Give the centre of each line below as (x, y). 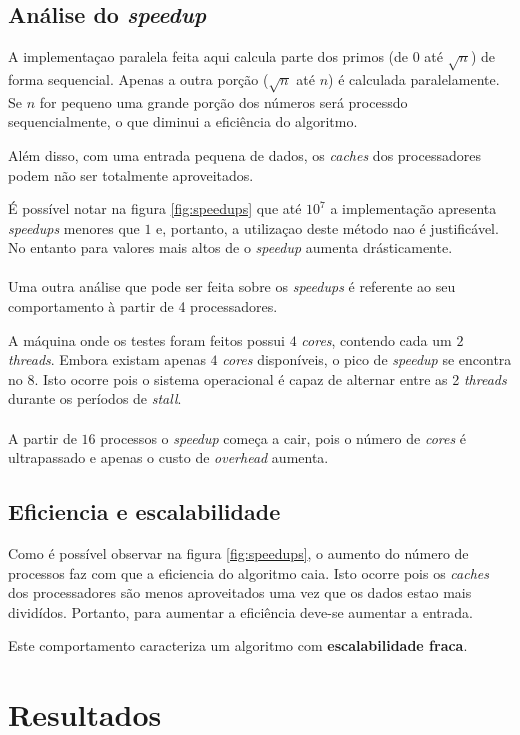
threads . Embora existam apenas (107, 359)
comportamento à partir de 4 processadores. (143, 306)
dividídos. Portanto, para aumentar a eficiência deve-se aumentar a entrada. (240, 611)
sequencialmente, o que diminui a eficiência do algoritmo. (183, 121)
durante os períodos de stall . (95, 398)
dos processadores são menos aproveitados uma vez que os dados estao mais (240, 592)
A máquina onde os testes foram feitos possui (146, 339)
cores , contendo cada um (376, 339)
